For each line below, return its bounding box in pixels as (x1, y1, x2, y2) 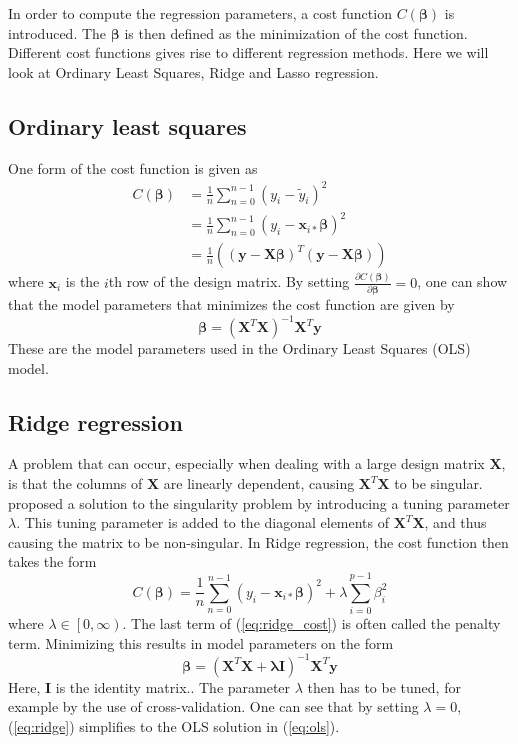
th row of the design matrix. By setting (108, 271, 350, 292)
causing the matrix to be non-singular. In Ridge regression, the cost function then (8, 531, 509, 552)
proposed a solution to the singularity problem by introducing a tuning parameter (8, 492, 510, 513)
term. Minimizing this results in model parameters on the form (8, 632, 394, 653)
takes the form (8, 551, 97, 572)
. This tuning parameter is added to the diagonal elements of (16, 512, 390, 533)
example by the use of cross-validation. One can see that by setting (8, 696, 419, 717)
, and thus (424, 512, 487, 533)
